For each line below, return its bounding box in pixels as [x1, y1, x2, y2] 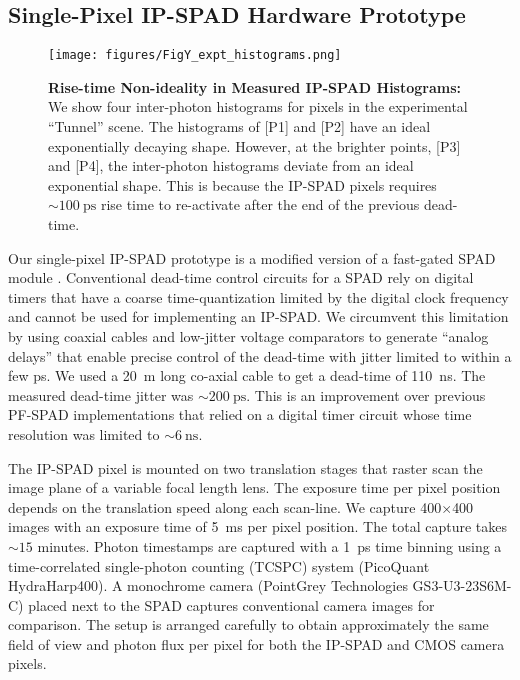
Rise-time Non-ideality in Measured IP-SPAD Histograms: [48, 76, 462, 97]
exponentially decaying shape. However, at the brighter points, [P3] [48, 135, 461, 156]
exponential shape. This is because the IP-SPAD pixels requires [48, 174, 437, 195]
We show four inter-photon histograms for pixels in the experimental [48, 96, 468, 117]
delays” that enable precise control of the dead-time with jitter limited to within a [8, 345, 512, 366]
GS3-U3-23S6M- [412, 575, 512, 596]
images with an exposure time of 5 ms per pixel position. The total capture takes [8, 516, 508, 537]
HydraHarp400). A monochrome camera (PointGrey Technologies [8, 575, 408, 596]
